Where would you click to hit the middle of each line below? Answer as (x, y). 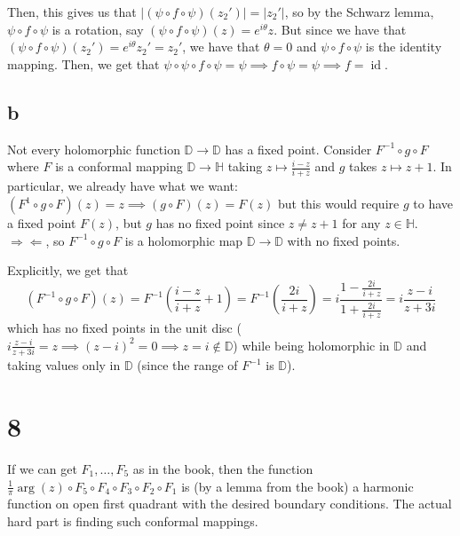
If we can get (42, 469)
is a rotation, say (98, 29)
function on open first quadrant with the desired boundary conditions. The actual (230, 504)
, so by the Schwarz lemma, (359, 12)
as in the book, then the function (223, 469)
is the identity (404, 47)
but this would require (338, 204)
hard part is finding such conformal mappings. (133, 521)
